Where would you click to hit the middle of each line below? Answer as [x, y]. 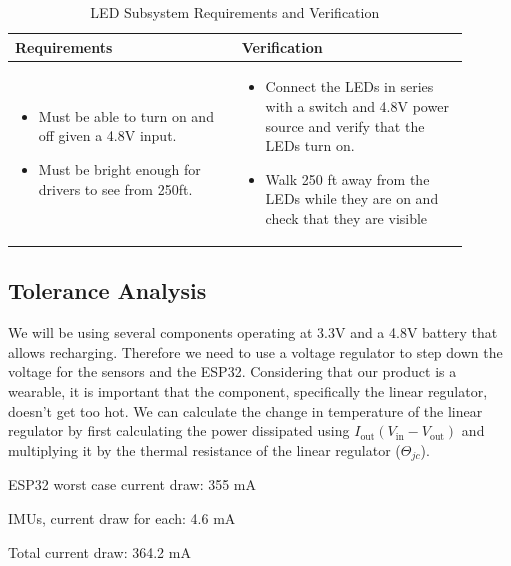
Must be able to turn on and [126, 115]
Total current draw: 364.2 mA [99, 551]
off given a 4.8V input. [107, 135]
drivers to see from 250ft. [115, 188]
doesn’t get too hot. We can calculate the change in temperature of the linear [245, 410]
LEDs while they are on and [352, 198]
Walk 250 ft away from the [347, 178]
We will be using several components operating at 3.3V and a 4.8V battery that [253, 332]
